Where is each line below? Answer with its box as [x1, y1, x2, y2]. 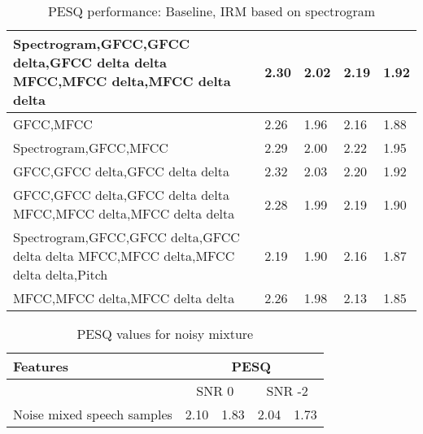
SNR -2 [266, 381, 308, 400]
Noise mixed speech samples [13, 405, 172, 423]
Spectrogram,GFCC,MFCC [13, 138, 168, 157]
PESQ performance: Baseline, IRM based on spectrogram [47, 2, 376, 20]
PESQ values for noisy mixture [76, 324, 254, 343]
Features [13, 357, 69, 375]
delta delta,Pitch [13, 265, 108, 284]
